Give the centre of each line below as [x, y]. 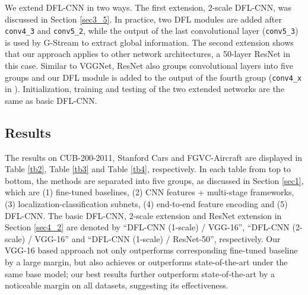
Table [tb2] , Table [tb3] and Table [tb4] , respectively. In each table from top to [148, 169]
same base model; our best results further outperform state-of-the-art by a [140, 273]
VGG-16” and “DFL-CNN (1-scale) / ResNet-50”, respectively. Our [158, 238]
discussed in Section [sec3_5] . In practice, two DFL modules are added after [143, 19]
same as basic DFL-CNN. [51, 100]
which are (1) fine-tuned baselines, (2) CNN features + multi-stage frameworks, [150, 192]
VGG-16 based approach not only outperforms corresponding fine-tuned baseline [151, 250]
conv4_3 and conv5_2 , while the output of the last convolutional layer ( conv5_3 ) [152, 31]
